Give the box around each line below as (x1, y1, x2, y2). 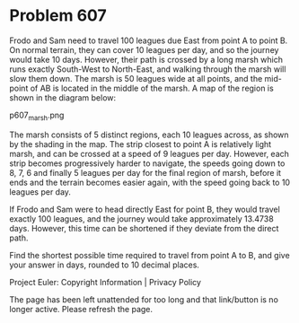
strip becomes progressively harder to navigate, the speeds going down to (9, 158, 286, 169)
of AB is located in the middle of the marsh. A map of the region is (30, 83, 274, 93)
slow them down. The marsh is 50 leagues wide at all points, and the (9, 73, 263, 83)
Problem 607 (9, 5, 107, 26)
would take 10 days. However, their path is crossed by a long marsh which (9, 54, 283, 65)
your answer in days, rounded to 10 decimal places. (9, 259, 200, 270)
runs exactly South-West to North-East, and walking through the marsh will (9, 64, 286, 74)
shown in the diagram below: (9, 92, 117, 103)
